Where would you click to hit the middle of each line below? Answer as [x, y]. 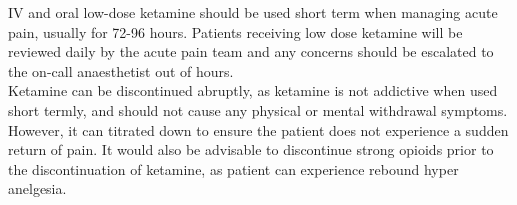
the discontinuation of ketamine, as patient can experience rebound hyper [233, 168]
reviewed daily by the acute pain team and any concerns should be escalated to [251, 51]
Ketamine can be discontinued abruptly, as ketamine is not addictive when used [253, 90]
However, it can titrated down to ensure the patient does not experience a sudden [258, 129]
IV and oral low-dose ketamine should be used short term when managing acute [253, 12]
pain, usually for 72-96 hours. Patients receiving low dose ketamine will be [235, 31]
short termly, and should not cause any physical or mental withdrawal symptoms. [258, 109]
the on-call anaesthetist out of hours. [121, 70]
